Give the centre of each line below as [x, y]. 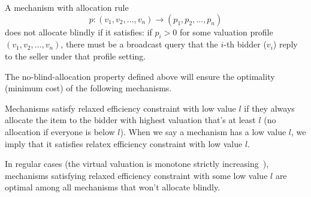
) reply [285, 44]
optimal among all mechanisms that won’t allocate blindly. [113, 187]
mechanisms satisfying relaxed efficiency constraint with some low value [136, 175]
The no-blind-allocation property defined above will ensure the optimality [140, 76]
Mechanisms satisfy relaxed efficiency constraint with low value [120, 108]
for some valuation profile [226, 32]
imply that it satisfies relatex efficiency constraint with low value [124, 143]
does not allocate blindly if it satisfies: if [78, 32]
